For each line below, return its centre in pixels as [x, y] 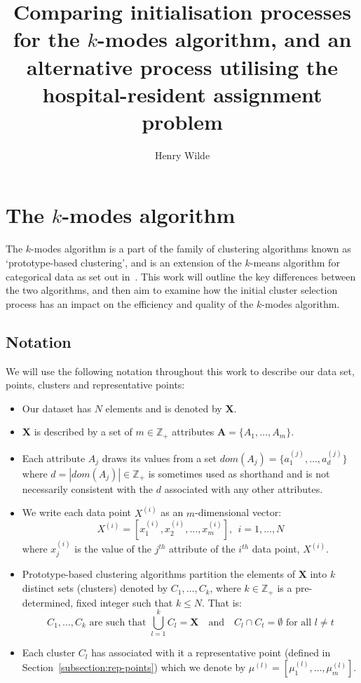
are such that [118, 622]
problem [182, 121]
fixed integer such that [124, 602]
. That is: [222, 602]
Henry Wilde [182, 155]
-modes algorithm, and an [225, 39]
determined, [48, 602]
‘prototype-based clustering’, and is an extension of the [124, 262]
